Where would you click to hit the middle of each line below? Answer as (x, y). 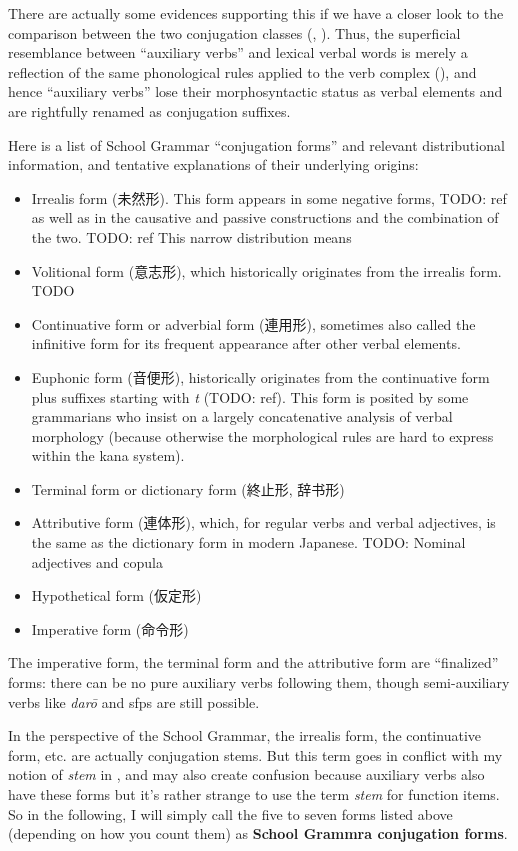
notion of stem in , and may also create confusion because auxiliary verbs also (246, 774)
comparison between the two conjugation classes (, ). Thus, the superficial (234, 32)
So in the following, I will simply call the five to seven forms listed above (230, 813)
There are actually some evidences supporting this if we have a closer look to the (256, 13)
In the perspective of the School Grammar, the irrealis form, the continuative (244, 735)
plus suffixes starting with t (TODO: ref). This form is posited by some (250, 396)
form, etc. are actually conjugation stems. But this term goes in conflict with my (255, 754)
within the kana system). (108, 455)
